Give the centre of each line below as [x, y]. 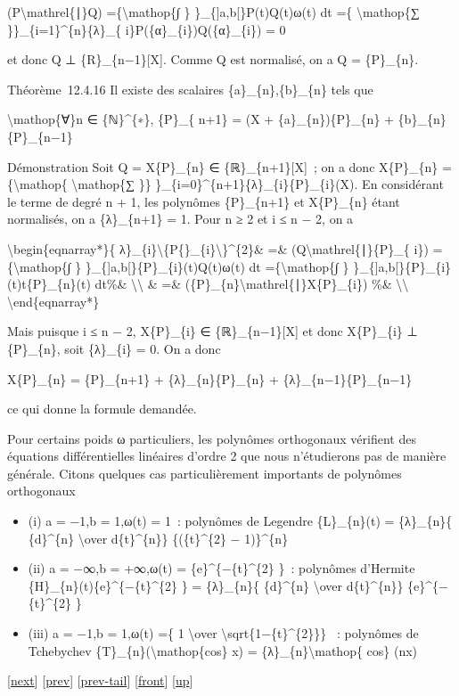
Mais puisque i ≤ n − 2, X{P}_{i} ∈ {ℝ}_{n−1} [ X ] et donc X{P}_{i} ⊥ [213, 331]
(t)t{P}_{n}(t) [49, 284]
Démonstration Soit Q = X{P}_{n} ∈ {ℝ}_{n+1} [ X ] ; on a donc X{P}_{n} [223, 166]
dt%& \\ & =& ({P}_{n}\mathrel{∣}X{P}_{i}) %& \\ [252, 284]
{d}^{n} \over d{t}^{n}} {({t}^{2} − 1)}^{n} [158, 538]
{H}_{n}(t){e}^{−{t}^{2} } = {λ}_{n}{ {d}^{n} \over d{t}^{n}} [216, 585]
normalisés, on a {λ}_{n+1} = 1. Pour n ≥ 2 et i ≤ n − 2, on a [180, 219]
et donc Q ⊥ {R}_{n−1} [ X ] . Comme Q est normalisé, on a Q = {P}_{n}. [213, 59]
